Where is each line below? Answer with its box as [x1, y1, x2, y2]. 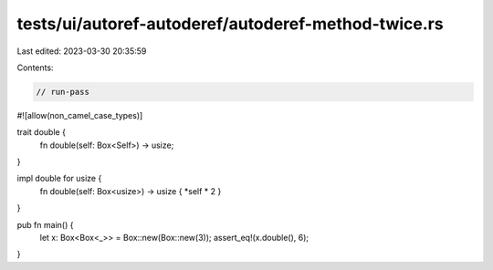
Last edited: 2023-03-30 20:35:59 [16, 46, 147, 57]
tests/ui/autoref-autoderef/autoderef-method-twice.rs [16, 14, 444, 34]
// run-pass [36, 87, 90, 97]
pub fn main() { [16, 219, 74, 230]
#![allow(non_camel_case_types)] [16, 109, 143, 120]
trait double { [16, 127, 66, 138]
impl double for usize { [16, 173, 102, 184]
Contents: [16, 62, 54, 73]
